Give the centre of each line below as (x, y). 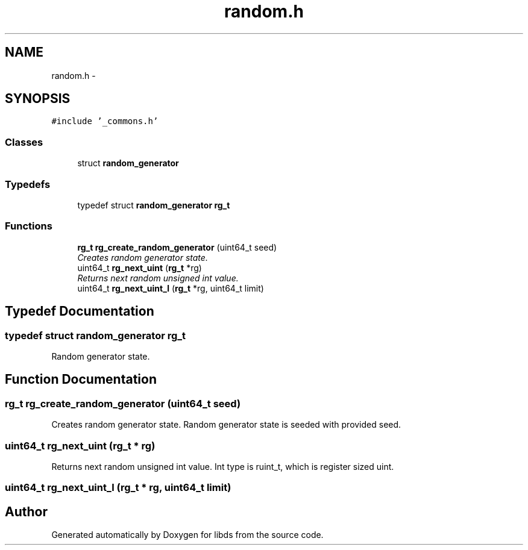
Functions (29, 226)
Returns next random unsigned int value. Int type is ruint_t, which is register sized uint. (223, 466)
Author (26, 511)
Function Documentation (81, 380)
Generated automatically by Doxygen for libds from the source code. (187, 535)
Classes (24, 142)
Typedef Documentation (80, 311)
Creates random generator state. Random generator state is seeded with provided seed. (226, 425)
